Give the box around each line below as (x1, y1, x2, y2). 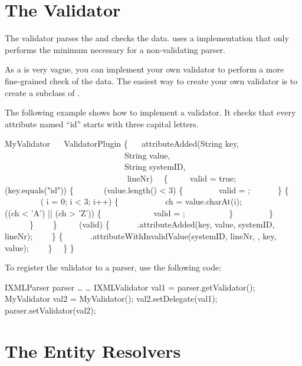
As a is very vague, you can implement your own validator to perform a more (5, 63, 284, 75)
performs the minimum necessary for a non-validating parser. (5, 43, 225, 55)
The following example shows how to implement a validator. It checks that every (5, 106, 296, 118)
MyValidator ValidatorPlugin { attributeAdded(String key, (5, 137, 239, 150)
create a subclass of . (5, 86, 80, 98)
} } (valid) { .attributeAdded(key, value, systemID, (29, 218, 275, 230)
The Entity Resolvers (5, 338, 181, 362)
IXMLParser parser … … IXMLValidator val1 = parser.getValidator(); (5, 281, 255, 293)
